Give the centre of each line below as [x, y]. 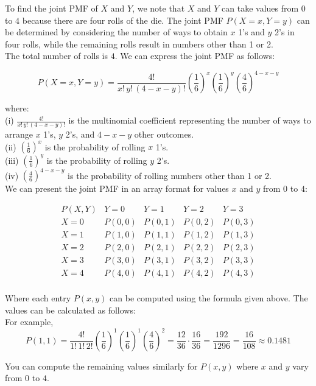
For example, [29, 322]
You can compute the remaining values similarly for [101, 366]
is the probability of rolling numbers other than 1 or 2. [170, 175]
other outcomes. [164, 134]
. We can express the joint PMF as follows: [195, 56]
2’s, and [80, 134]
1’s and [251, 32]
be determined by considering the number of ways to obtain [116, 32]
